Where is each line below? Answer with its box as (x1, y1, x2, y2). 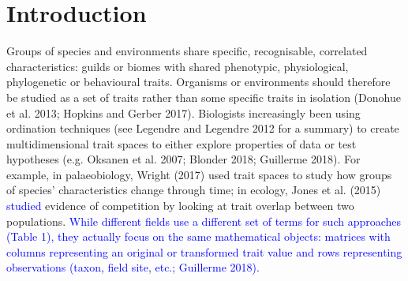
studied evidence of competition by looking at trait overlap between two (6, 197, 354, 214)
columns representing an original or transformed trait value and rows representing (6, 243, 402, 260)
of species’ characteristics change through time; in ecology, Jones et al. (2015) (6, 182, 381, 198)
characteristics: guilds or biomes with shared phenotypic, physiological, (6, 58, 349, 74)
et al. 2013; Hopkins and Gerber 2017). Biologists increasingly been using (6, 104, 361, 121)
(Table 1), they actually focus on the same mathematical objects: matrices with (6, 228, 391, 245)
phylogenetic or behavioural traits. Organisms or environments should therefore (6, 73, 391, 90)
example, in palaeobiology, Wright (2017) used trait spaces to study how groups (6, 166, 392, 182)
